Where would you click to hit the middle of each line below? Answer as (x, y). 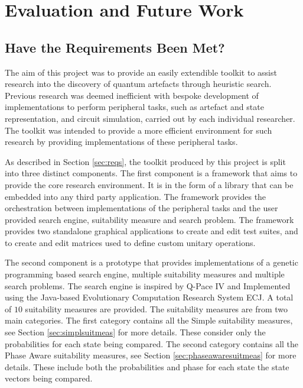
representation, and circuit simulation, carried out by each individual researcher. (150, 118)
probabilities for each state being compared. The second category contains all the (152, 343)
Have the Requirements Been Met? (115, 47)
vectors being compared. (49, 378)
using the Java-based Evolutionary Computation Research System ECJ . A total (149, 297)
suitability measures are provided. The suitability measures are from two (157, 308)
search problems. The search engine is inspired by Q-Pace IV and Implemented (148, 285)
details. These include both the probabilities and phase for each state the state (147, 366)
